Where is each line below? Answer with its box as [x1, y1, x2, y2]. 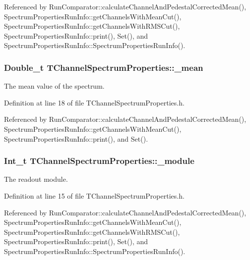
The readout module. [4, 174, 68, 184]
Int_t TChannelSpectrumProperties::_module [4, 155, 194, 167]
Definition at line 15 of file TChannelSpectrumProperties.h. [4, 190, 185, 201]
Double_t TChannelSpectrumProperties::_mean [4, 61, 203, 73]
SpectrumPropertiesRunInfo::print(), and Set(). [4, 133, 148, 144]
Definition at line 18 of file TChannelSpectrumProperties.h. [4, 97, 185, 107]
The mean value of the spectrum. [4, 81, 105, 91]
